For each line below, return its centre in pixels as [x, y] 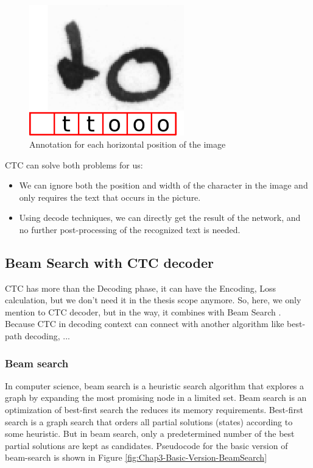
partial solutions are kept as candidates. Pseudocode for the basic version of [146, 445]
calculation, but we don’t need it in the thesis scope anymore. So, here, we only [153, 300]
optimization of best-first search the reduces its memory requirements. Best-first [154, 410]
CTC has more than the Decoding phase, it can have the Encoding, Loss [141, 288]
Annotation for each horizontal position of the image [128, 144]
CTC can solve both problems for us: [74, 164]
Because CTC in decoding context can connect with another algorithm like [145, 324]
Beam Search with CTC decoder [109, 262]
